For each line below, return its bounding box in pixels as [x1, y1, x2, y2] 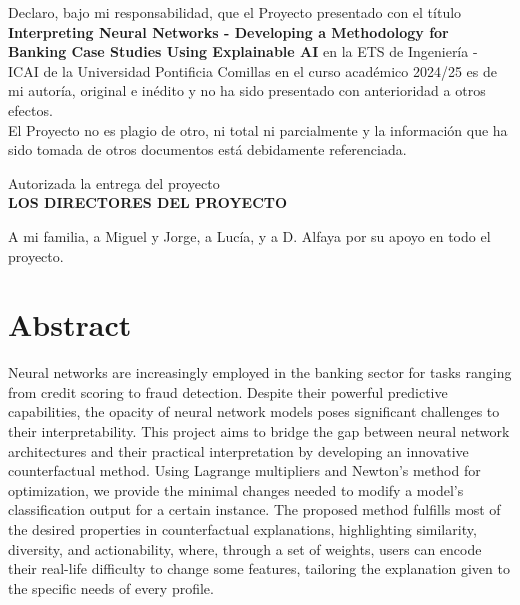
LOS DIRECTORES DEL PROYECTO [8, 192, 288, 213]
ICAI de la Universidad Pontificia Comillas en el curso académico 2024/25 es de [8, 60, 497, 81]
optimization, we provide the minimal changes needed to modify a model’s [8, 479, 464, 500]
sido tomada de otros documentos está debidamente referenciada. [8, 139, 407, 160]
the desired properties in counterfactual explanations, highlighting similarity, [8, 519, 477, 539]
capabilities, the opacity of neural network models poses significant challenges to [8, 401, 500, 422]
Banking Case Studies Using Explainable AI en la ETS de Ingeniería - [8, 41, 478, 62]
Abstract [8, 304, 132, 345]
